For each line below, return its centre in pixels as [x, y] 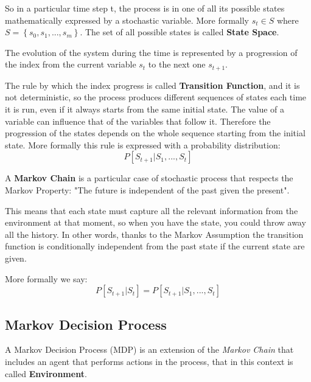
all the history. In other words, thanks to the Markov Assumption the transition [154, 234]
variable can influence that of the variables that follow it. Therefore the [138, 121]
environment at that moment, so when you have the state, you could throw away [155, 222]
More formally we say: [46, 278]
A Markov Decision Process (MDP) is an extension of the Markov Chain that [149, 349]
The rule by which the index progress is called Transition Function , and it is [152, 85]
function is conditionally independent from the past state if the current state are [155, 246]
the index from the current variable [71, 64]
